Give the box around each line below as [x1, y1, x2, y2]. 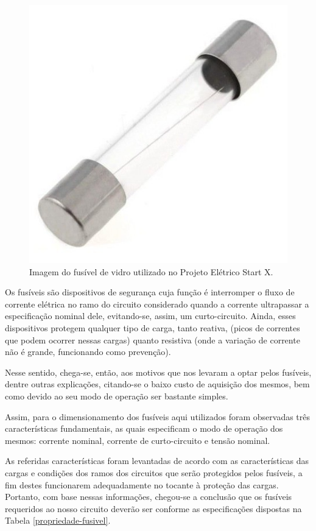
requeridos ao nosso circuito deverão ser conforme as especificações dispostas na [5, 502, 302, 515]
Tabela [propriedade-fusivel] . [5, 514, 111, 527]
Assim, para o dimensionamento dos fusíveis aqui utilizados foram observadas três [5, 410, 311, 423]
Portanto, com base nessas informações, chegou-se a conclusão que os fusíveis [5, 490, 292, 503]
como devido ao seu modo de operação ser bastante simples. [5, 389, 228, 402]
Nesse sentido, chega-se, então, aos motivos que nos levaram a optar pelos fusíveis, [5, 365, 312, 378]
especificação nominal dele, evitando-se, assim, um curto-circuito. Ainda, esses [5, 309, 296, 322]
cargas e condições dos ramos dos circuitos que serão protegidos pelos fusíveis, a [5, 466, 303, 479]
